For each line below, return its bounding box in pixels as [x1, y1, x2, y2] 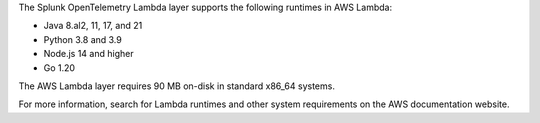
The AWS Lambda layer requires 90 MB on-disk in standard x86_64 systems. [18, 80, 335, 92]
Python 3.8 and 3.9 [43, 33, 122, 45]
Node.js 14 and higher [43, 48, 134, 60]
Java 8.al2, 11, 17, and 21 [43, 20, 143, 32]
